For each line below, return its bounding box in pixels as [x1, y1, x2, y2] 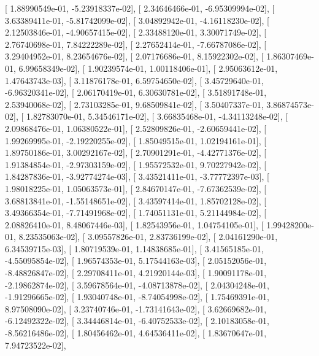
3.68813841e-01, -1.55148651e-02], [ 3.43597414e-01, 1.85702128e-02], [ [5, 194, 267, 207]
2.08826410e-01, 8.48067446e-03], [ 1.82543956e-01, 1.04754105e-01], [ [5, 218, 264, 231]
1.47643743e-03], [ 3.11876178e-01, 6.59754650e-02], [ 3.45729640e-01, [5, 74, 264, 87]
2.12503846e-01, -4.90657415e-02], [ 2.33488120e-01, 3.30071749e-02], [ [5, 26, 267, 39]
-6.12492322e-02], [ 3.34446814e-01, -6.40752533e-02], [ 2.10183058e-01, [5, 314, 269, 327]
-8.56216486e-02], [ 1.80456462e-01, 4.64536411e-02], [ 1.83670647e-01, [5, 327, 267, 339]
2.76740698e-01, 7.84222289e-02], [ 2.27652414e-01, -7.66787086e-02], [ [5, 37, 267, 50]
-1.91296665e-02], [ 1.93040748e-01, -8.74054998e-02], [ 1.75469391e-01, [5, 290, 269, 303]
